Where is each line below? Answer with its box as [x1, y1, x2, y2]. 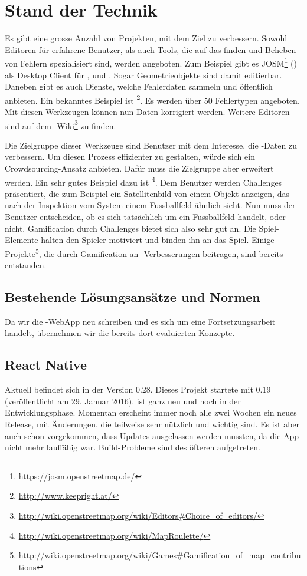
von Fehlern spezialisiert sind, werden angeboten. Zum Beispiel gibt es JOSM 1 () [5, 55, 297, 69]
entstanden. [5, 259, 47, 271]
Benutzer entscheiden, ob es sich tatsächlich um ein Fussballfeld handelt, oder [5, 210, 286, 223]
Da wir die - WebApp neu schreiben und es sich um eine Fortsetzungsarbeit [5, 315, 276, 327]
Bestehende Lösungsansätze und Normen [5, 288, 260, 306]
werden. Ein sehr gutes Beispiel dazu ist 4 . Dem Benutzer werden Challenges [5, 174, 282, 188]
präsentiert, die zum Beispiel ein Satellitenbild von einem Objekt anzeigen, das [5, 187, 289, 199]
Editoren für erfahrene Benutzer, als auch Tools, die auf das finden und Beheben [5, 43, 296, 55]
